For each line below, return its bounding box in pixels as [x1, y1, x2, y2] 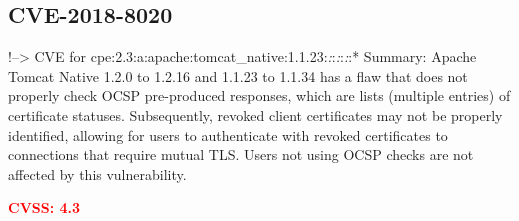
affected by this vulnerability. [8, 163, 187, 184]
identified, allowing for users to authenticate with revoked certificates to [8, 124, 448, 145]
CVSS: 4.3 [8, 197, 81, 218]
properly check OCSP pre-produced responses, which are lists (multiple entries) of [8, 85, 511, 106]
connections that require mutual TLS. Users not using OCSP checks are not [8, 144, 474, 165]
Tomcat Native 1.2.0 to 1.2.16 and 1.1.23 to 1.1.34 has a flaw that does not [8, 65, 468, 86]
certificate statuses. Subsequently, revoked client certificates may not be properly [8, 104, 503, 125]
